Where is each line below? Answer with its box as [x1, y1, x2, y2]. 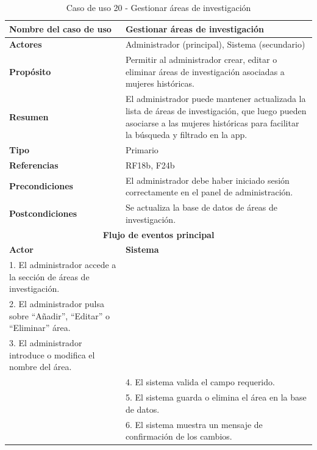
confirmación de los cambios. [125, 430, 232, 443]
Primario [125, 143, 158, 156]
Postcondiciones [9, 206, 77, 219]
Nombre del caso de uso [9, 22, 112, 35]
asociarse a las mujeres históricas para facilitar [125, 116, 299, 129]
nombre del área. [9, 360, 72, 373]
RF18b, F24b [125, 158, 175, 171]
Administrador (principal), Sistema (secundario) [125, 38, 305, 51]
